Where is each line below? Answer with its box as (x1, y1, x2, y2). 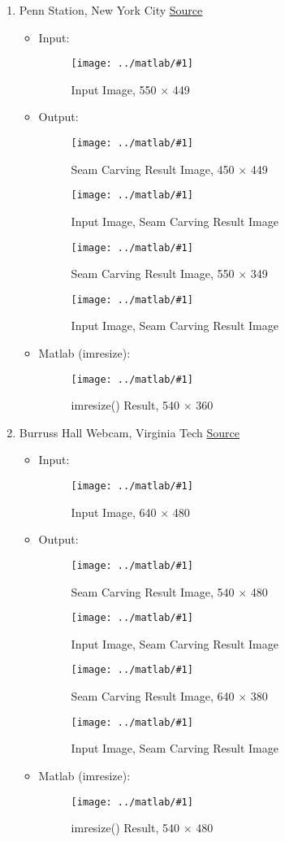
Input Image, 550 (71, 80, 157, 98)
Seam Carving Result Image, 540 (71, 583, 235, 600)
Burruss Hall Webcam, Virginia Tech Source (19, 423, 240, 441)
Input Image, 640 (71, 503, 157, 520)
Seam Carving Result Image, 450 (71, 160, 235, 177)
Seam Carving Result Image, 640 (71, 688, 235, 705)
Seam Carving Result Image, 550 (71, 265, 235, 282)
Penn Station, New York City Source (19, 2, 203, 18)
